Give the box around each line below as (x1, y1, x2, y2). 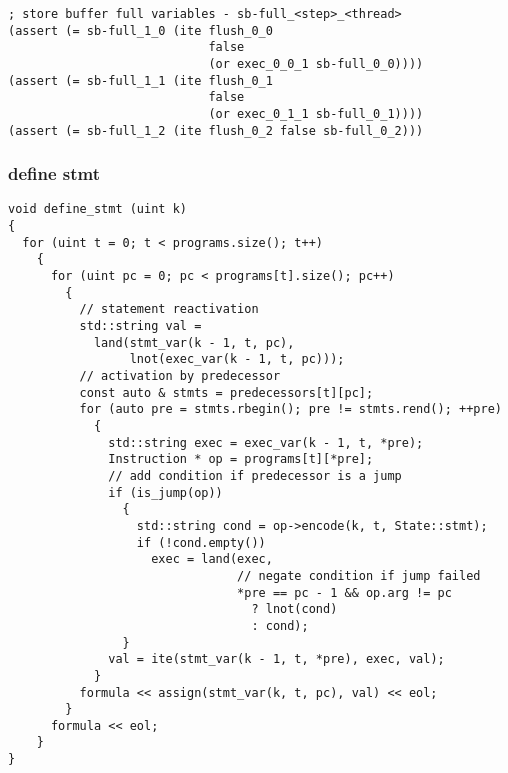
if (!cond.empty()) (136, 535, 266, 550)
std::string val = (79, 319, 202, 334)
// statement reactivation (79, 302, 259, 317)
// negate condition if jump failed (237, 568, 481, 583)
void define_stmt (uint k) (8, 202, 187, 217)
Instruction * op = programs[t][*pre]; (108, 452, 374, 467)
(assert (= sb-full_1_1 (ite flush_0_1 (8, 73, 273, 88)
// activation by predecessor (79, 369, 281, 384)
